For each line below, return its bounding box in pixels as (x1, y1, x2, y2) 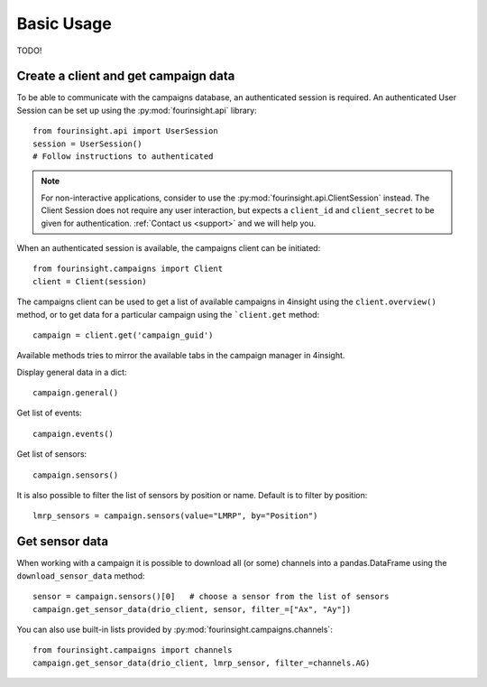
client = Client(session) (32, 276, 148, 286)
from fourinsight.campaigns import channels (32, 645, 234, 655)
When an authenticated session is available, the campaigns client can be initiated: (16, 242, 321, 253)
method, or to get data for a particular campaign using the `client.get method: (16, 309, 320, 320)
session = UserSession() (32, 138, 142, 149)
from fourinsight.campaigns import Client (32, 264, 224, 274)
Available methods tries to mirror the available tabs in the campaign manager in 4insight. (16, 350, 345, 361)
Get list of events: (16, 407, 83, 419)
